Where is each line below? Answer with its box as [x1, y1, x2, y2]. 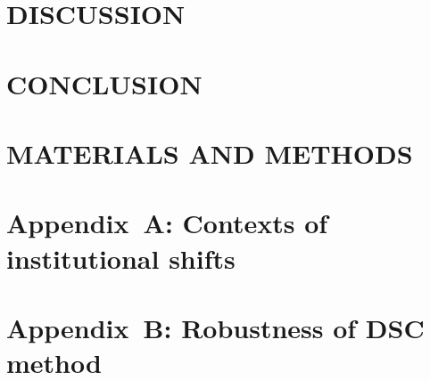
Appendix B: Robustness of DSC [6, 309, 425, 345]
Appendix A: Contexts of [6, 205, 328, 241]
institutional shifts [6, 239, 236, 276]
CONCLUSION [6, 65, 203, 101]
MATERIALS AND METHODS [6, 134, 413, 171]
